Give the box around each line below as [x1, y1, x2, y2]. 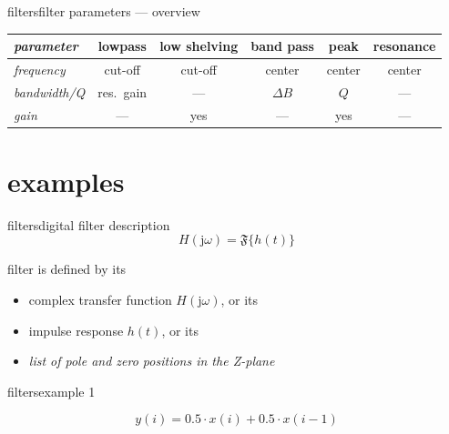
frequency [14, 59, 66, 78]
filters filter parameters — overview [7, 2, 200, 20]
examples [7, 162, 125, 199]
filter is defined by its [7, 259, 127, 278]
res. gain [97, 82, 148, 101]
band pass [250, 36, 314, 56]
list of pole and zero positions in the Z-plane [28, 351, 275, 370]
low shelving [159, 36, 239, 56]
